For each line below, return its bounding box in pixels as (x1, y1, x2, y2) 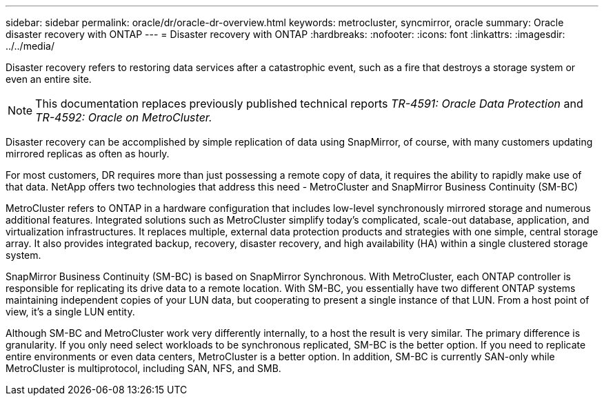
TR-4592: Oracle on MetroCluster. (35, 110, 212, 124)
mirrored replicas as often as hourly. (6, 148, 170, 159)
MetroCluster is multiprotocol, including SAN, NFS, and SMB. (6, 362, 281, 374)
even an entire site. (6, 73, 92, 85)
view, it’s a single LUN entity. (6, 306, 135, 317)
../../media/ (6, 40, 54, 52)
